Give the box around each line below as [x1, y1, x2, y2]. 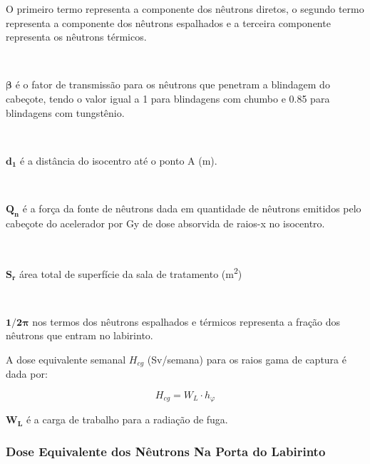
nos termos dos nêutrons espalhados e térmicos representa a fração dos [32, 314, 341, 329]
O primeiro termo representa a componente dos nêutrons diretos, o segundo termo [6, 1, 364, 16]
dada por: [6, 366, 48, 381]
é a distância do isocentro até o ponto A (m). [20, 153, 217, 167]
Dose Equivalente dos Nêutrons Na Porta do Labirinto [6, 442, 326, 460]
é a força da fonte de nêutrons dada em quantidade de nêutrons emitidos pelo [22, 200, 361, 215]
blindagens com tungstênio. [6, 105, 125, 120]
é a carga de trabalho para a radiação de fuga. [26, 412, 228, 427]
